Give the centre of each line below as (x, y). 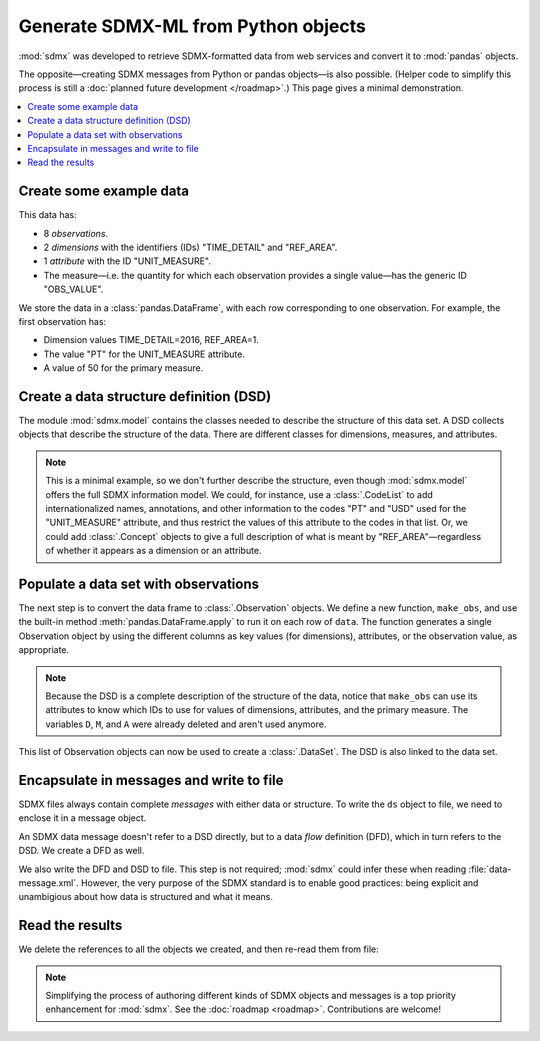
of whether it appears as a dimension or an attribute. (153, 551)
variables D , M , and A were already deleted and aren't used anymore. (186, 724)
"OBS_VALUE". (73, 289)
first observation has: (62, 321)
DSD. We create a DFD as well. (81, 851)
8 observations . (76, 233)
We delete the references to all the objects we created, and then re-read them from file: (198, 949)
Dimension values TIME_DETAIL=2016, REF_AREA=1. (151, 340)
